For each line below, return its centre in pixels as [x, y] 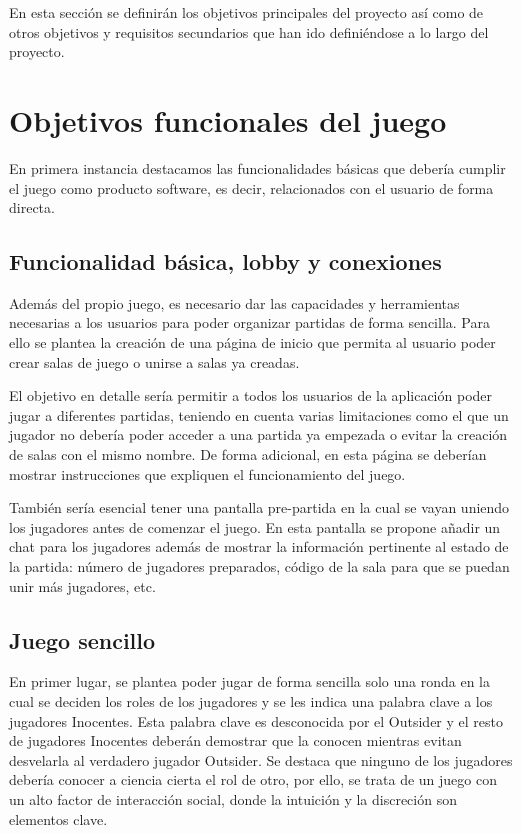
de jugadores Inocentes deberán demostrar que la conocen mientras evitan [235, 740]
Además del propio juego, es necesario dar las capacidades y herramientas [234, 302]
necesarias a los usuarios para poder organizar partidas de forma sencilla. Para [249, 322]
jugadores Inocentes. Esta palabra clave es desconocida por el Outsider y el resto [256, 720]
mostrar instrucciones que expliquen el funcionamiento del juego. [207, 473]
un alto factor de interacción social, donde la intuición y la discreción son [233, 798]
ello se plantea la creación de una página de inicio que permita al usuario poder [252, 342]
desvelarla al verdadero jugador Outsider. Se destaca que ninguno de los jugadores [261, 759]
